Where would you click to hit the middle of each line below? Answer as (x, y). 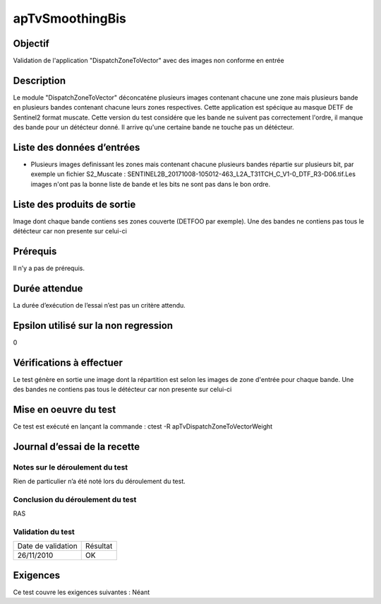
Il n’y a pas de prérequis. (49, 268)
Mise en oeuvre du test (65, 409)
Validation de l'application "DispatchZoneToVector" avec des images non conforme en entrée (149, 61)
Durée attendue (48, 288)
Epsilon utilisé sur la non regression (93, 325)
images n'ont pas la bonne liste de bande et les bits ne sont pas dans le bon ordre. (151, 184)
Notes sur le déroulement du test (71, 467)
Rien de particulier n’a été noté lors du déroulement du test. (99, 482)
